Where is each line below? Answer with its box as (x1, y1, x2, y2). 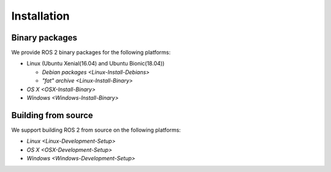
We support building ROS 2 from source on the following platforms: (11, 126, 181, 133)
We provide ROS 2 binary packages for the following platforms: (11, 49, 171, 56)
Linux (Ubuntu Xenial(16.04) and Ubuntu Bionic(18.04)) (26, 60, 165, 67)
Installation (11, 9, 70, 23)
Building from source (11, 110, 93, 121)
